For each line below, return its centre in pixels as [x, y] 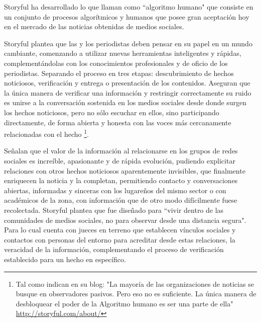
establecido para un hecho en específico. [65, 259]
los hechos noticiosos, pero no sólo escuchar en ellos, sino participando [112, 112]
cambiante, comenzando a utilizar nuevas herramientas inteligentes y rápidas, [123, 53]
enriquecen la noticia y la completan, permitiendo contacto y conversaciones [121, 180]
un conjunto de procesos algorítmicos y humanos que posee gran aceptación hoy [127, 16]
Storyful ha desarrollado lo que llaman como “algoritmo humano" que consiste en [129, 7]
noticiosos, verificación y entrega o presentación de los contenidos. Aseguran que [127, 83]
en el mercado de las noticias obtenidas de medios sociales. [94, 26]
